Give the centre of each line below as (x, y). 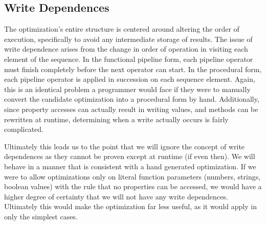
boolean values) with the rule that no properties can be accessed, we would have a (133, 186)
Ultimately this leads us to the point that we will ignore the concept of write (125, 146)
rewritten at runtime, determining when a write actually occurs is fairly (116, 119)
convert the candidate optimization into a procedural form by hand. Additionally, (132, 99)
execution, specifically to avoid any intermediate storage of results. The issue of (128, 39)
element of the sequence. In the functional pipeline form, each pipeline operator (129, 59)
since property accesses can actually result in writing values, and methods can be (131, 109)
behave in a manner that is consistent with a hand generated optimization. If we (130, 166)
